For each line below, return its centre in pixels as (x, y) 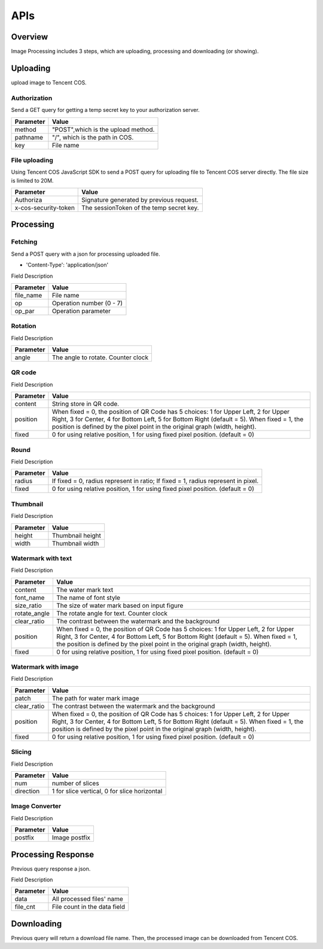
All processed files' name (88, 899)
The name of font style (89, 598)
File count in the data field (89, 907)
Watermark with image (45, 667)
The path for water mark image (96, 698)
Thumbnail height (77, 535)
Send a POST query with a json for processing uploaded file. (86, 254)
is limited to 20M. (32, 180)
